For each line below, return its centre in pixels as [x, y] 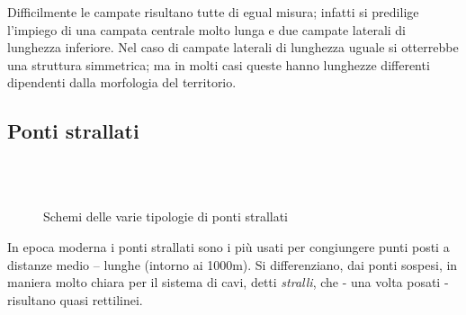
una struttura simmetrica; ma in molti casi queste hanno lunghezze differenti [219, 64]
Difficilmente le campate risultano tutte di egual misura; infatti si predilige [213, 12]
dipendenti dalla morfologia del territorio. [122, 82]
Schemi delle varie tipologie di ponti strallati [166, 216]
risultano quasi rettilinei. [75, 299]
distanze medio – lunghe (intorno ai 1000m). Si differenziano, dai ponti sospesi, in [233, 264]
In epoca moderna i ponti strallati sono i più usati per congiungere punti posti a [229, 246]
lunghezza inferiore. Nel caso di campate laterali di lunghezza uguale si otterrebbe [233, 47]
